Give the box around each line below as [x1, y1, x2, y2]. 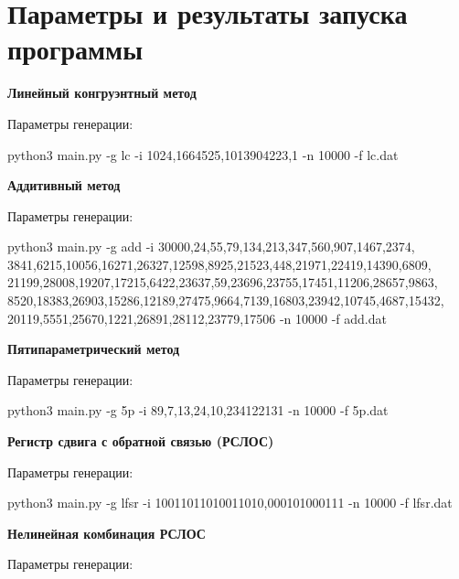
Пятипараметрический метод [7, 339, 180, 359]
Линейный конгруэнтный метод [7, 83, 197, 102]
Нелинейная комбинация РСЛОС [7, 523, 206, 542]
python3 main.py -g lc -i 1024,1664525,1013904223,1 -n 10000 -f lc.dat [7, 145, 399, 164]
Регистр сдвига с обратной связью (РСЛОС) [7, 432, 274, 451]
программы [7, 30, 143, 68]
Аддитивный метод [7, 176, 121, 195]
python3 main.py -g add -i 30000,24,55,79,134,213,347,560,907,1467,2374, [7, 237, 415, 256]
